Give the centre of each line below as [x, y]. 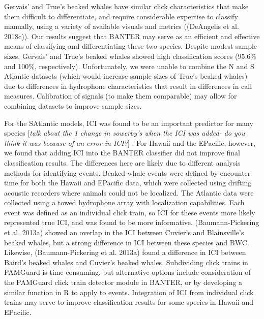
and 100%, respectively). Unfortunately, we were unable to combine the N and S [129, 66]
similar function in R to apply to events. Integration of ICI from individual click [129, 292]
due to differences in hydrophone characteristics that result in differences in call [128, 86]
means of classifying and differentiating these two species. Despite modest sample [131, 46]
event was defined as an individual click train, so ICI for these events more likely [130, 212]
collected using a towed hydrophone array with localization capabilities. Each [124, 202]
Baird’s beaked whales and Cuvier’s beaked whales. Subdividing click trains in [126, 262]
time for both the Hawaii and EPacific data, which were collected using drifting [128, 183]
